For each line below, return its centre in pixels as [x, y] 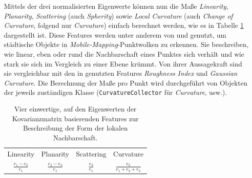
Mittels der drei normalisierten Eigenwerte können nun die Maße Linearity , [116, 6]
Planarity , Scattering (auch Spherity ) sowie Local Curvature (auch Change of [118, 15]
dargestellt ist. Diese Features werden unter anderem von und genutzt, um [115, 34]
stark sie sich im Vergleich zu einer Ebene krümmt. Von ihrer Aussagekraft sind [123, 63]
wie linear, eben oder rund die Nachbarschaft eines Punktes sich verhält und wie [124, 54]
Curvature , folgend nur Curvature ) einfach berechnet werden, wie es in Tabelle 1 [124, 25]
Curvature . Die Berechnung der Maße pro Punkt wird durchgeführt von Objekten [126, 82]
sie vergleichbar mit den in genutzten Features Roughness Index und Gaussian [121, 73]
